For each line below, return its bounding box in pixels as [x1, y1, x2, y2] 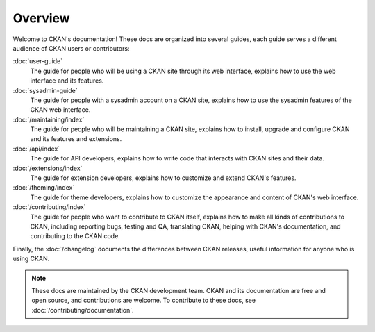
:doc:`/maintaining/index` [12, 115, 85, 124]
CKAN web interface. [30, 106, 91, 114]
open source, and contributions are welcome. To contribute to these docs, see [31, 296, 256, 305]
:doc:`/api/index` [12, 144, 60, 153]
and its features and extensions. [30, 135, 122, 143]
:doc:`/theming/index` [12, 183, 75, 192]
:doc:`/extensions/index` [12, 164, 83, 172]
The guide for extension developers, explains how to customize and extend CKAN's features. [30, 174, 297, 182]
